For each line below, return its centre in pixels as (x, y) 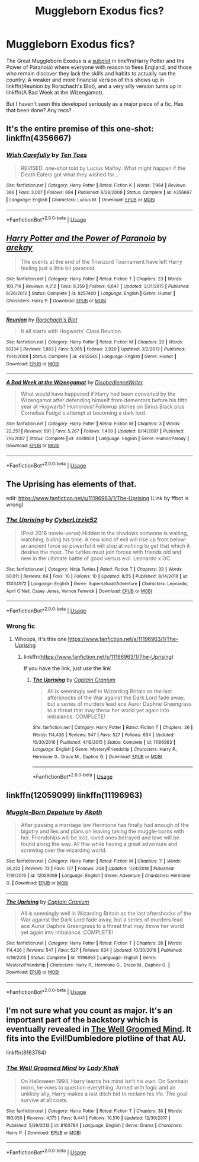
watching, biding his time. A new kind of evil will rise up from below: (103, 539)
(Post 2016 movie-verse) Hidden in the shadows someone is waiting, (104, 533)
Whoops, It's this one (41, 639)
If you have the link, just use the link (67, 668)
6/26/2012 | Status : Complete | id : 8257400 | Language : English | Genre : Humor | (91, 293)
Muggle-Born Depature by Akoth (54, 812)
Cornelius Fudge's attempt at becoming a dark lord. (84, 413)
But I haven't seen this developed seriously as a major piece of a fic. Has (95, 104)
